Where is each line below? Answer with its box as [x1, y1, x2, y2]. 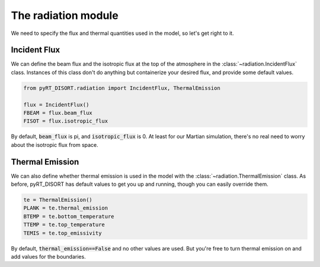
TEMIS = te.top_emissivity [23, 230, 102, 236]
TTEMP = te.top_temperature [23, 221, 105, 228]
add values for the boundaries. [11, 253, 86, 260]
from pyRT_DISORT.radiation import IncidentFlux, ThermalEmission [23, 85, 220, 91]
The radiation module [11, 9, 119, 22]
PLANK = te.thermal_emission [23, 205, 108, 211]
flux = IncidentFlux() [23, 101, 89, 108]
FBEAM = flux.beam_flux [23, 110, 93, 116]
